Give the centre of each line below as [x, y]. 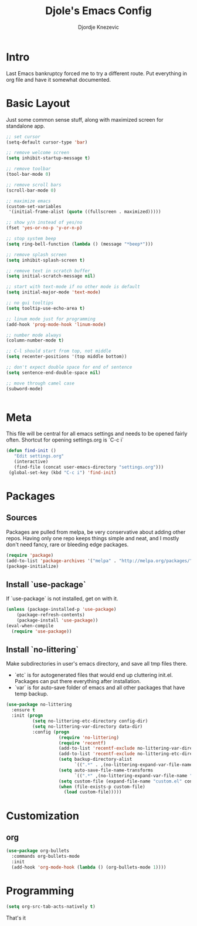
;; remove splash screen [36, 255]
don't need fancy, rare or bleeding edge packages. [67, 544]
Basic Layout [38, 103]
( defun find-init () [31, 451]
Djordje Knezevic [98, 27]
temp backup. [31, 694]
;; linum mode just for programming [51, 319]
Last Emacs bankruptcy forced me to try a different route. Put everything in [97, 73]
